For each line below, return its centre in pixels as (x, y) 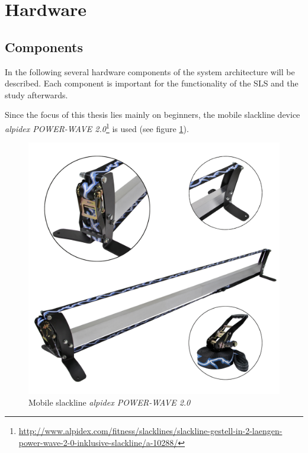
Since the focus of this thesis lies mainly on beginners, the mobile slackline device (153, 115)
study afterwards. (36, 94)
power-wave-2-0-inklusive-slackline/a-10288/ (98, 442)
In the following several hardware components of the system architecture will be (150, 71)
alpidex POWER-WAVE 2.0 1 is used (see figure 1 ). (97, 127)
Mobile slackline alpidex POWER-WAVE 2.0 (110, 402)
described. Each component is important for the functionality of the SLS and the (152, 83)
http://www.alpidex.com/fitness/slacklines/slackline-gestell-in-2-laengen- (150, 431)
